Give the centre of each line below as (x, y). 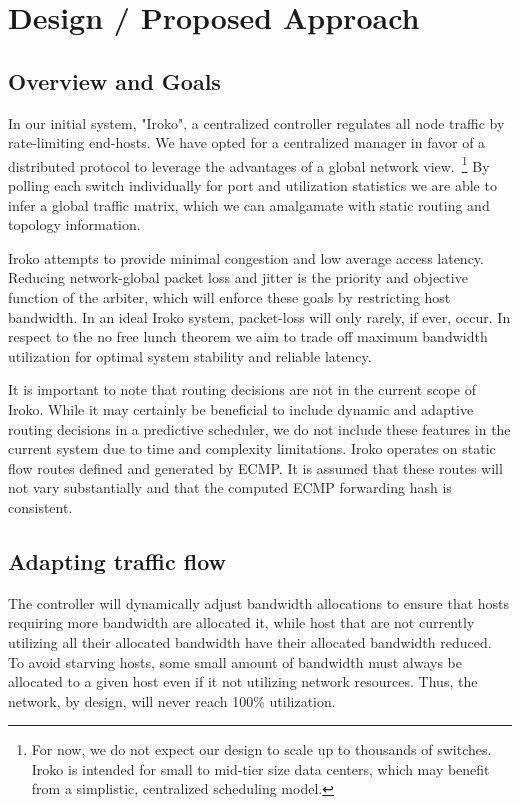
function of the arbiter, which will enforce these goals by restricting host (229, 296)
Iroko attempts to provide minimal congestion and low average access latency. (246, 257)
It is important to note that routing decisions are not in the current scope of (242, 389)
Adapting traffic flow (117, 560)
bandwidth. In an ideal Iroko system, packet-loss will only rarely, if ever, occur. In (259, 316)
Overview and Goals (114, 80)
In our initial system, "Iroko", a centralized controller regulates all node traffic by (256, 122)
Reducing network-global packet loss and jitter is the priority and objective (238, 277)
